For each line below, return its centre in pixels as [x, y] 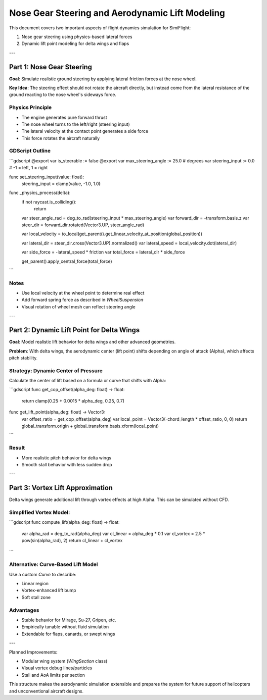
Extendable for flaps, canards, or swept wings [68, 634]
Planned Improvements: [33, 652]
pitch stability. [23, 358]
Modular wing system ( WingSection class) [65, 661]
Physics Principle [30, 107]
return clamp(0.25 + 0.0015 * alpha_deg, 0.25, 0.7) [73, 400]
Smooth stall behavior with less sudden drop [67, 464]
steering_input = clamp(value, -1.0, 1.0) [61, 184]
